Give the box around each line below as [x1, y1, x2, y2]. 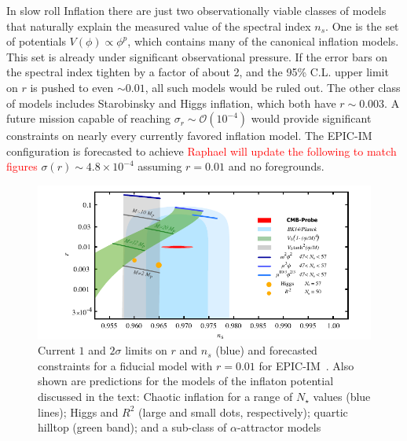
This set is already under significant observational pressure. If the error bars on [6, 48, 388, 64]
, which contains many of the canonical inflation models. [127, 33, 399, 50]
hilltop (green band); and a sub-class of [38, 419, 227, 435]
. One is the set [325, 17, 399, 34]
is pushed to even [30, 79, 114, 95]
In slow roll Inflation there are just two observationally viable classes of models [6, 2, 387, 18]
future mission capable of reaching [6, 110, 171, 127]
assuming [137, 158, 182, 175]
